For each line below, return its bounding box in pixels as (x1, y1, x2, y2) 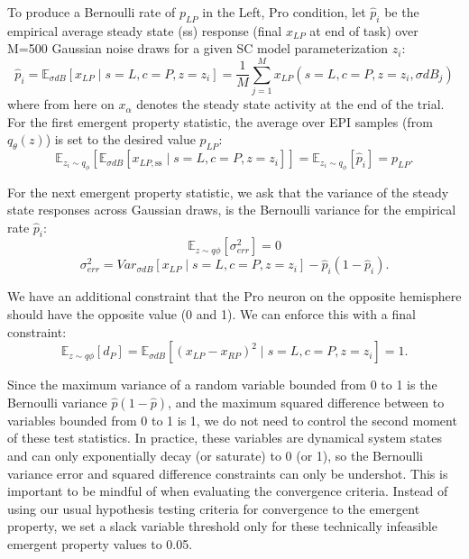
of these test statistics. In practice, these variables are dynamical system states (7, 428, 442, 447)
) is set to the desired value (45, 130, 196, 149)
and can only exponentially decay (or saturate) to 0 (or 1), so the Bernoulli (7, 446, 423, 465)
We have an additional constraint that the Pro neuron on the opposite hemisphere (7, 287, 462, 306)
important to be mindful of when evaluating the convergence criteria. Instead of (7, 481, 448, 500)
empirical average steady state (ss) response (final (7, 21, 282, 40)
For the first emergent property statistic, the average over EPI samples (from (7, 112, 433, 131)
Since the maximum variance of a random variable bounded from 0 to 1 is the (7, 375, 437, 394)
